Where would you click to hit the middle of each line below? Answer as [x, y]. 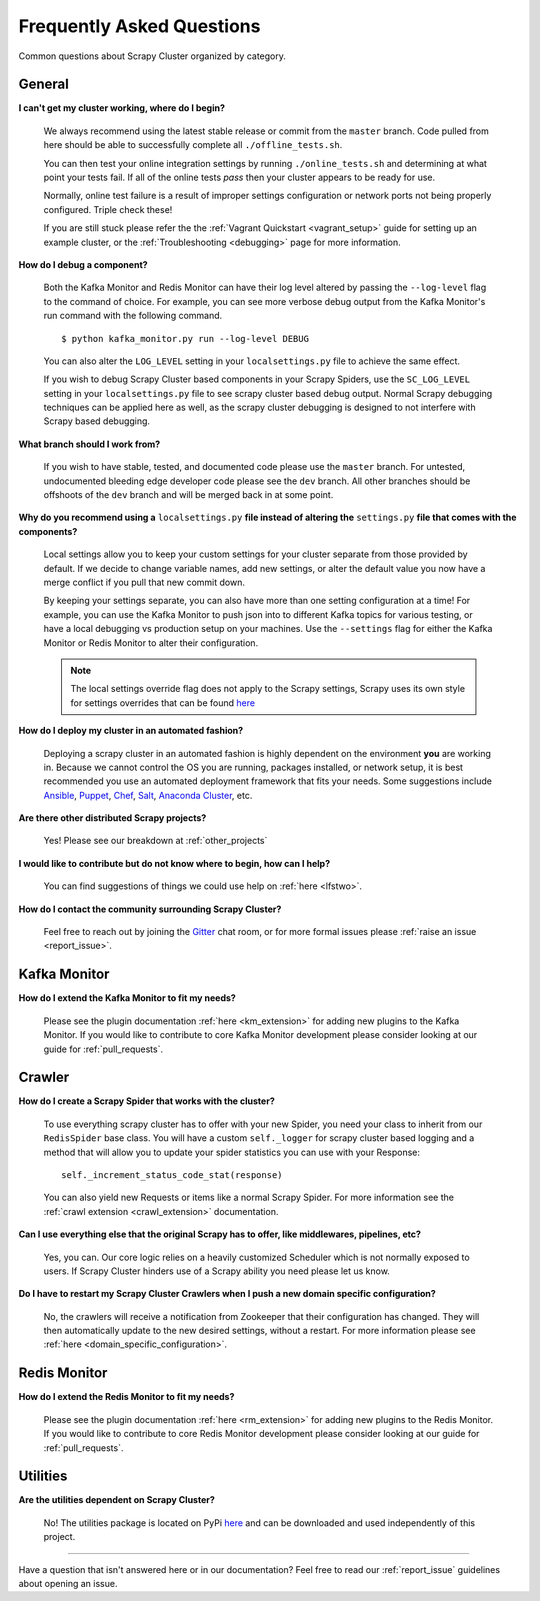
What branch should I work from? [89, 444]
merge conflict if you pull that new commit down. [144, 582]
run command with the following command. [133, 316]
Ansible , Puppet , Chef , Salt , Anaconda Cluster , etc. [148, 795]
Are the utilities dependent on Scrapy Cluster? [116, 1500]
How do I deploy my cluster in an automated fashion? [131, 731]
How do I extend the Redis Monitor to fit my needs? [126, 1397]
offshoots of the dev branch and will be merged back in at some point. [188, 495]
